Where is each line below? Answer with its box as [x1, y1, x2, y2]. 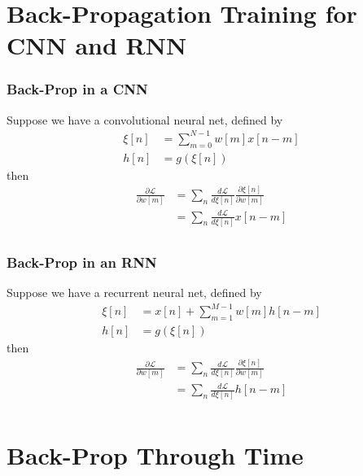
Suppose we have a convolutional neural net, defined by [7, 111, 283, 128]
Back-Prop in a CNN [7, 79, 148, 99]
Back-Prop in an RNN [7, 251, 157, 272]
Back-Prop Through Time [7, 438, 304, 471]
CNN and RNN [7, 28, 187, 62]
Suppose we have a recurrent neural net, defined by [7, 284, 262, 301]
